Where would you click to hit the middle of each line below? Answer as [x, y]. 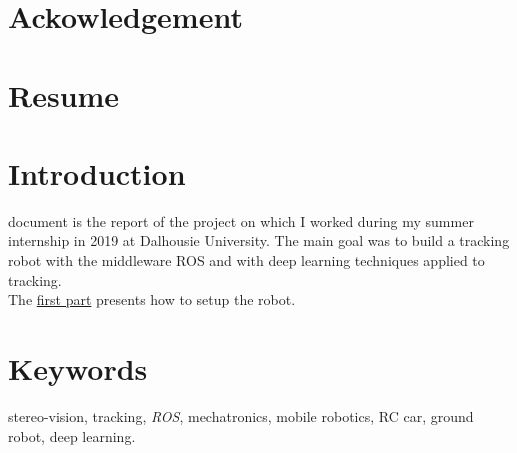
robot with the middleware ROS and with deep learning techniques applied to [246, 260]
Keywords [78, 368]
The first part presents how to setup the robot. [152, 299]
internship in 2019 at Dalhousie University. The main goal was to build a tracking [259, 240]
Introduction [97, 172]
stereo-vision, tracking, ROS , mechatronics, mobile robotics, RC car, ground [241, 415]
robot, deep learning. [72, 435]
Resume [64, 94]
